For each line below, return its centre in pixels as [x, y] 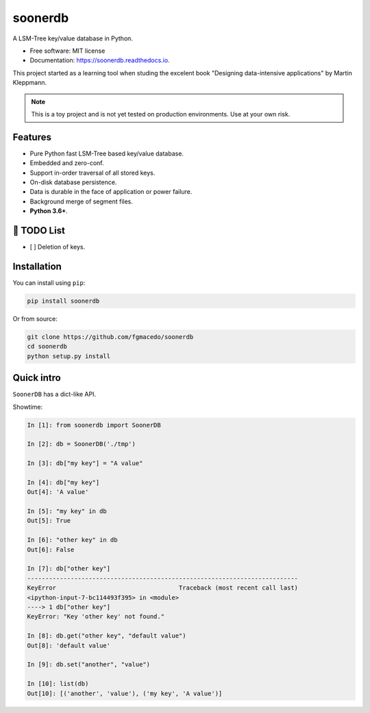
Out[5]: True [49, 521]
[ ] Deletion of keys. [58, 247]
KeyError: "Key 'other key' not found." [96, 617]
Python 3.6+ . [49, 211]
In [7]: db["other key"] [69, 569]
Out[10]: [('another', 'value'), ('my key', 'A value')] [125, 693]
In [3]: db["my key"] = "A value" [85, 463]
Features [32, 137]
